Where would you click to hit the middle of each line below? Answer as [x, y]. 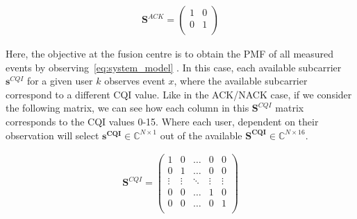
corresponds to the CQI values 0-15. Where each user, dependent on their [162, 121]
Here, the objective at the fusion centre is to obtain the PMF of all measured [170, 54]
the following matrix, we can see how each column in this [127, 108]
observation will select [52, 135]
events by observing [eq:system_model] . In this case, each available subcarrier [174, 67]
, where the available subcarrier [241, 81]
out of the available [201, 135]
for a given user [60, 81]
